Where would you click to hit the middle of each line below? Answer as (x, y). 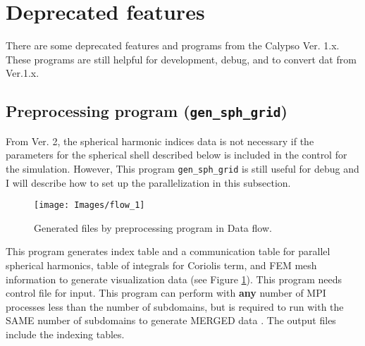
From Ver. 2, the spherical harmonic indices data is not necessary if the (160, 141)
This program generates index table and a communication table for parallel (168, 251)
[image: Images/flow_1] (89, 205)
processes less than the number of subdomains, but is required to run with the (175, 306)
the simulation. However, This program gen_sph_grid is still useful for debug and (182, 168)
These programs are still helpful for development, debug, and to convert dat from (181, 59)
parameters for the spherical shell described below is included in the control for (177, 155)
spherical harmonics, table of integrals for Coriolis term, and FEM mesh (161, 265)
